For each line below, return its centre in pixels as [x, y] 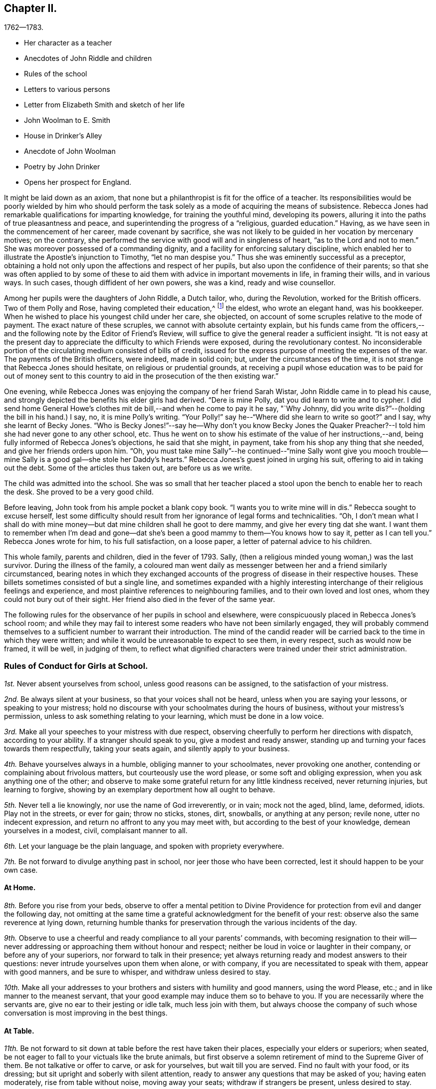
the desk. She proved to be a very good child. [79, 492]
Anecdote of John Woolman [70, 151]
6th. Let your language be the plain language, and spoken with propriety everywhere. [144, 846]
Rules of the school [56, 74]
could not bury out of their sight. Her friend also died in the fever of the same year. [140, 599]
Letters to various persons [67, 89]
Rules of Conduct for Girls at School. [76, 666]
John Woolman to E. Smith [67, 120]
